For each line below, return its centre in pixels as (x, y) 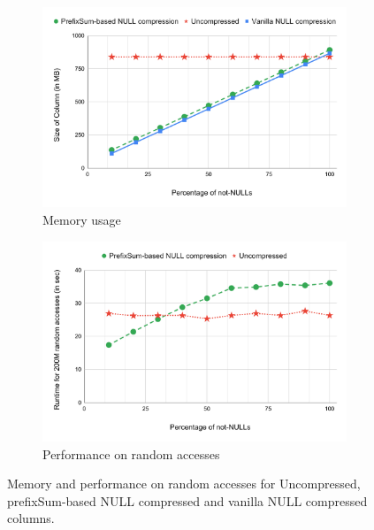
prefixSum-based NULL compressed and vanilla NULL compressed (187, 500)
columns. (31, 518)
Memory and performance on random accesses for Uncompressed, (184, 484)
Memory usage (82, 220)
